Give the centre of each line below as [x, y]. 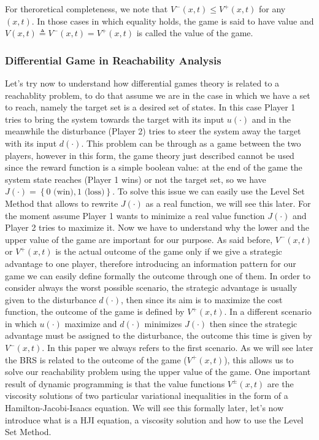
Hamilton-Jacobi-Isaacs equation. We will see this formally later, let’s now [144, 408]
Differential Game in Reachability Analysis [113, 60]
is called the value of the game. [195, 33]
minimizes [163, 323]
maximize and [91, 323]
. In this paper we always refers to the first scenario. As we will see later [178, 348]
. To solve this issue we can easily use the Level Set [209, 191]
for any [272, 9]
